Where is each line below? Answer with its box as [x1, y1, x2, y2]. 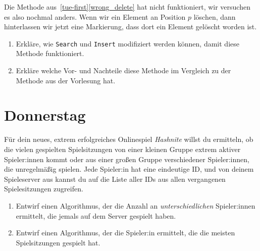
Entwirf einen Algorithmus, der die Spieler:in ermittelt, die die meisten [16, 227, 235, 238]
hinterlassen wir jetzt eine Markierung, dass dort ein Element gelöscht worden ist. [4, 21, 257, 32]
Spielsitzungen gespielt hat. [16, 237, 100, 247]
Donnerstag [4, 105, 86, 125]
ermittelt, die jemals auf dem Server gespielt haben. [16, 210, 176, 221]
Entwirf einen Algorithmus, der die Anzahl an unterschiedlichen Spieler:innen [16, 200, 255, 211]
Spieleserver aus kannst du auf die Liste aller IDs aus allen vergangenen [4, 173, 226, 184]
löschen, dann [193, 11, 236, 22]
